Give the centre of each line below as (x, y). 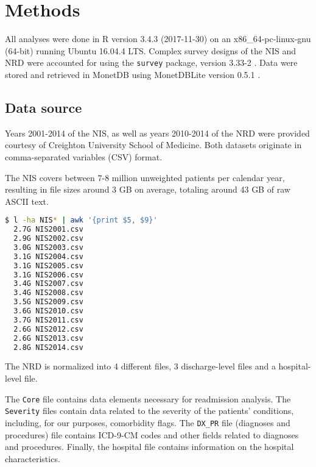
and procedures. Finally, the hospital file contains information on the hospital (149, 447)
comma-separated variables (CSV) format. (84, 156)
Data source (44, 107)
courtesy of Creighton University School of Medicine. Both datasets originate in (153, 145)
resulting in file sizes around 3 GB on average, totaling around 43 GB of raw (148, 189)
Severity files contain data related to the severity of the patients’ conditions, (149, 411)
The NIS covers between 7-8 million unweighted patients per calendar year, (145, 177)
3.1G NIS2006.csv (48, 275)
